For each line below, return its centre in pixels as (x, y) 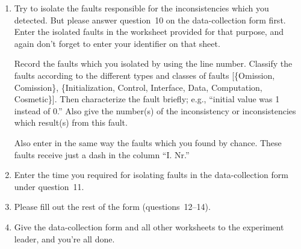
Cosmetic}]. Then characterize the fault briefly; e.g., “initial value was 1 (147, 99)
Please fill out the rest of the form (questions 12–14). (112, 207)
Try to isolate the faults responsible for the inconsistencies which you (141, 8)
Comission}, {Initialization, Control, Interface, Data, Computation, (138, 87)
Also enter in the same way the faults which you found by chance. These (148, 142)
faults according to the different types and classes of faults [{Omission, (144, 75)
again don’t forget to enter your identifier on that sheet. (117, 43)
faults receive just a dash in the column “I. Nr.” (102, 154)
